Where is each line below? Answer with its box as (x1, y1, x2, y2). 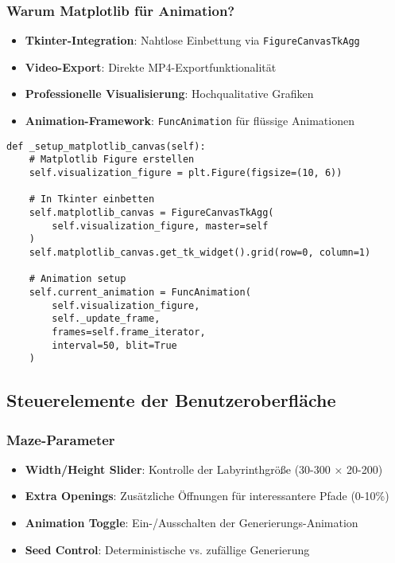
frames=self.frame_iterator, (52, 326, 206, 338)
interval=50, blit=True (52, 339, 177, 351)
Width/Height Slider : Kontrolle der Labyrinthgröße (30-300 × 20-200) (25, 460, 383, 477)
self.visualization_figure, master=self (52, 220, 269, 232)
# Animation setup (29, 273, 126, 285)
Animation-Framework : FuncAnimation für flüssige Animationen (25, 112, 354, 129)
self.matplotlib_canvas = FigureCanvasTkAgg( (29, 207, 274, 218)
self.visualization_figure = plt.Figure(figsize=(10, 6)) (29, 167, 343, 179)
